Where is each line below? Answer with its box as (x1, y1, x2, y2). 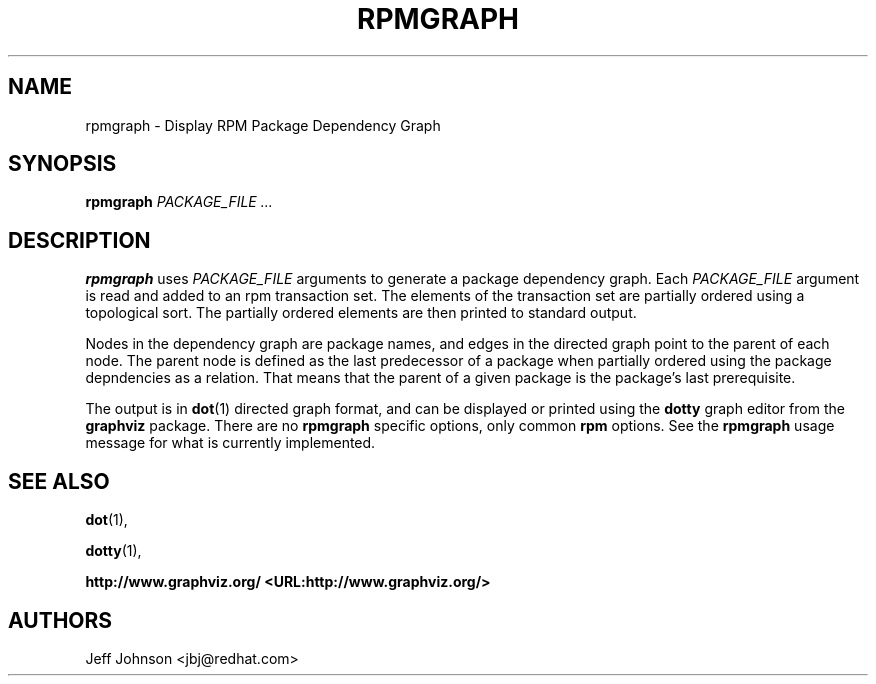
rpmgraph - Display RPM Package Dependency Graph (85, 116, 441, 134)
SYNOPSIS (8, 151, 117, 177)
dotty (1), (85, 542, 142, 560)
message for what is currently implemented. (85, 434, 376, 452)
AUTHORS (8, 607, 113, 633)
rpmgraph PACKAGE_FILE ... (85, 193, 273, 211)
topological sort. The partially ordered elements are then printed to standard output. (85, 304, 637, 322)
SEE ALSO (8, 468, 110, 494)
